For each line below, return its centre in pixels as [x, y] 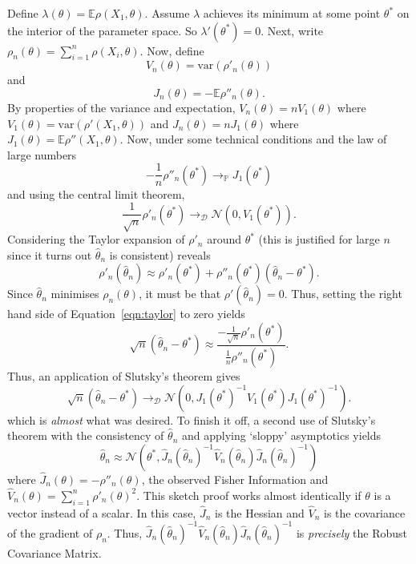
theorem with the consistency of [86, 435]
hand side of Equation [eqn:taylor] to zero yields [126, 314]
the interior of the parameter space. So [102, 30]
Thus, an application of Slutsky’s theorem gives [124, 375]
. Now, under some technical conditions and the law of [253, 139]
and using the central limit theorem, [96, 193]
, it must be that [180, 294]
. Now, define [172, 50]
